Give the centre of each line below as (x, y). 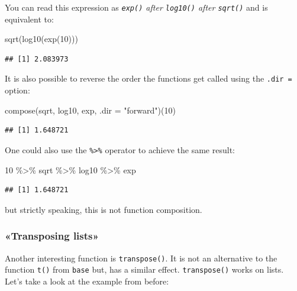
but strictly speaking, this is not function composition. (104, 209)
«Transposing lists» (52, 236)
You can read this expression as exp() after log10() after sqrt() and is (136, 7)
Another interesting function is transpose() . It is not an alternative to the (141, 258)
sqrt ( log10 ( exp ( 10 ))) (41, 39)
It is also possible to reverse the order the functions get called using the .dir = (148, 78)
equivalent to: (29, 19)
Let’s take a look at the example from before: (87, 281)
